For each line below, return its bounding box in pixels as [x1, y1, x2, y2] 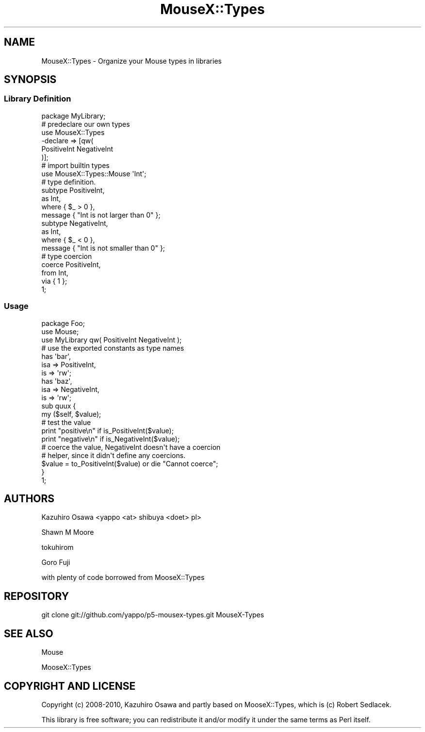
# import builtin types [41, 161, 110, 170]
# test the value [41, 418, 91, 426]
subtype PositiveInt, [41, 186, 105, 194]
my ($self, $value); [41, 409, 101, 418]
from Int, [41, 268, 68, 277]
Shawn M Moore [41, 528, 94, 537]
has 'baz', [41, 376, 72, 385]
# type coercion [41, 252, 92, 260]
